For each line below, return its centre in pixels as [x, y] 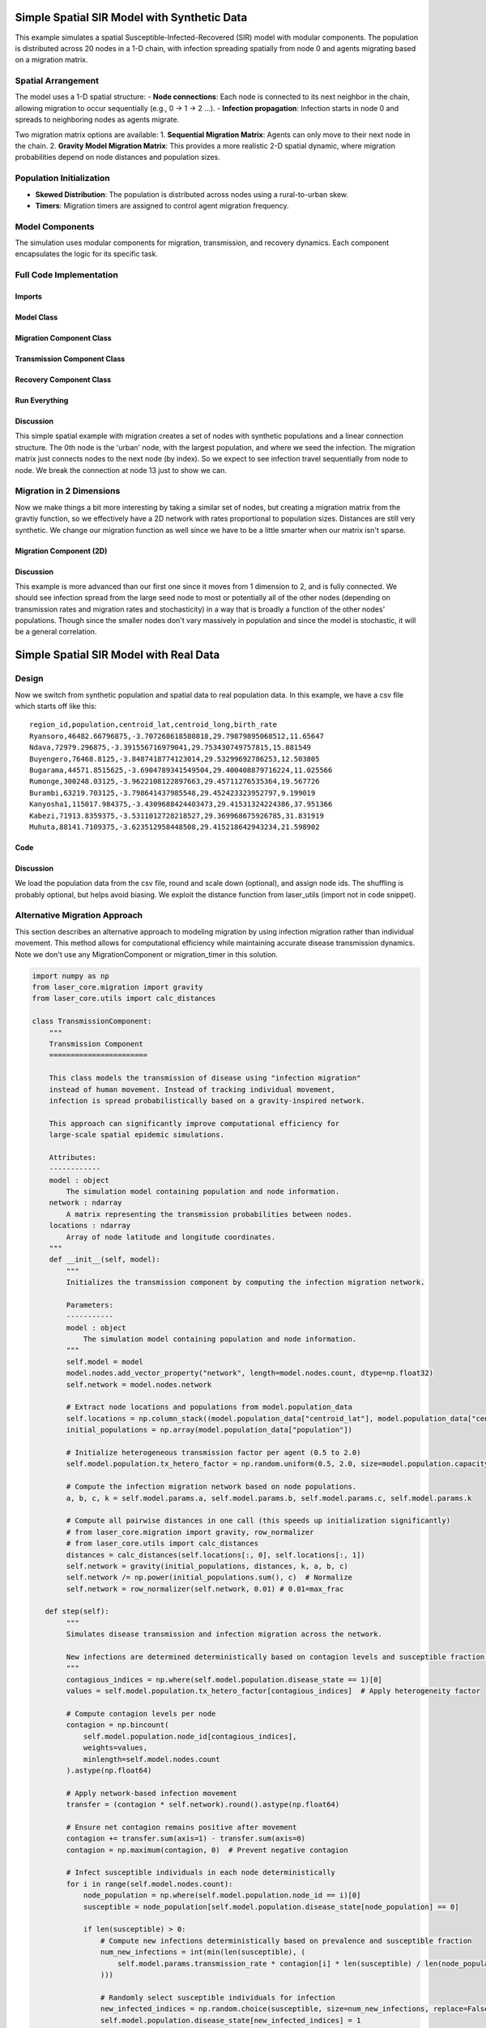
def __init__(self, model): [105, 1260]
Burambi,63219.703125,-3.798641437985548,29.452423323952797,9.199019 [173, 793]
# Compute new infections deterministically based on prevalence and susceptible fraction [286, 1940]
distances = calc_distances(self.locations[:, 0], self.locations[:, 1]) [216, 1555]
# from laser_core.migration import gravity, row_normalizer [190, 1532]
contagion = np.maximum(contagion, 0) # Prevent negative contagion [207, 1850]
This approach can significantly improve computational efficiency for [194, 1123]
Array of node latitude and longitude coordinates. [171, 1237]
